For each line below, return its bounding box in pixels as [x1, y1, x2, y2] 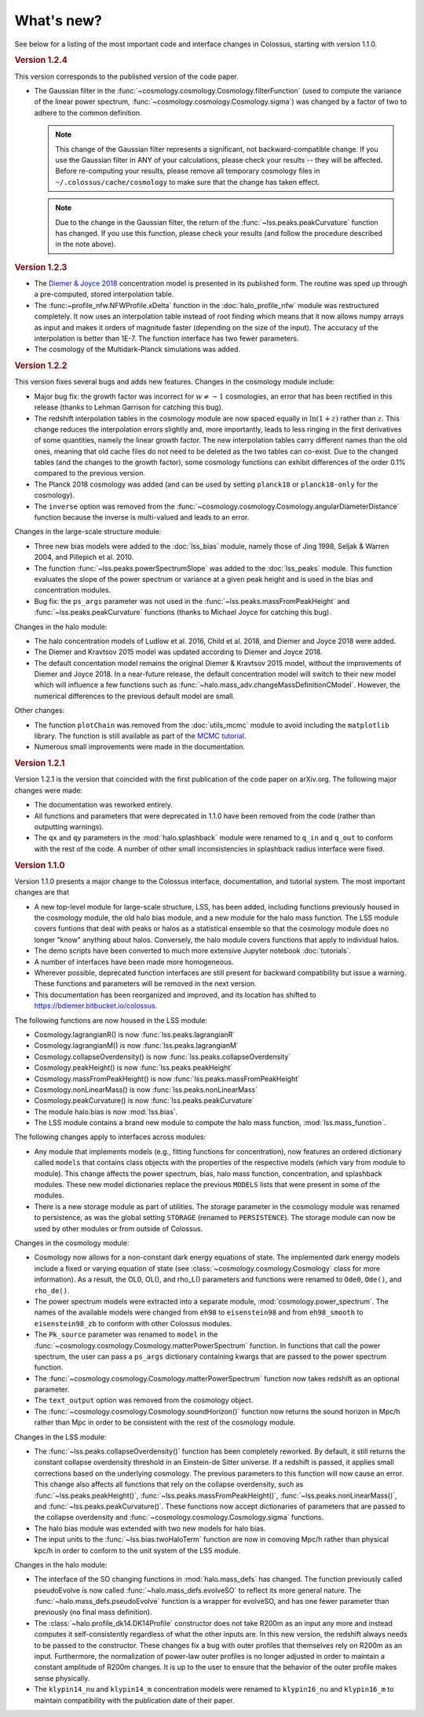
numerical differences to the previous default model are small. [34, 691, 236, 700]
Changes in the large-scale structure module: [14, 527, 162, 536]
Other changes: [14, 706, 65, 715]
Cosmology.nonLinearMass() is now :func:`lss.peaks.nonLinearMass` [34, 1085, 258, 1094]
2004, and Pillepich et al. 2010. [34, 553, 134, 562]
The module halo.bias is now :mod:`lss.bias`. [34, 1107, 178, 1116]
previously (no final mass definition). [34, 1608, 152, 1617]
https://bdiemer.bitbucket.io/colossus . [34, 1001, 158, 1010]
